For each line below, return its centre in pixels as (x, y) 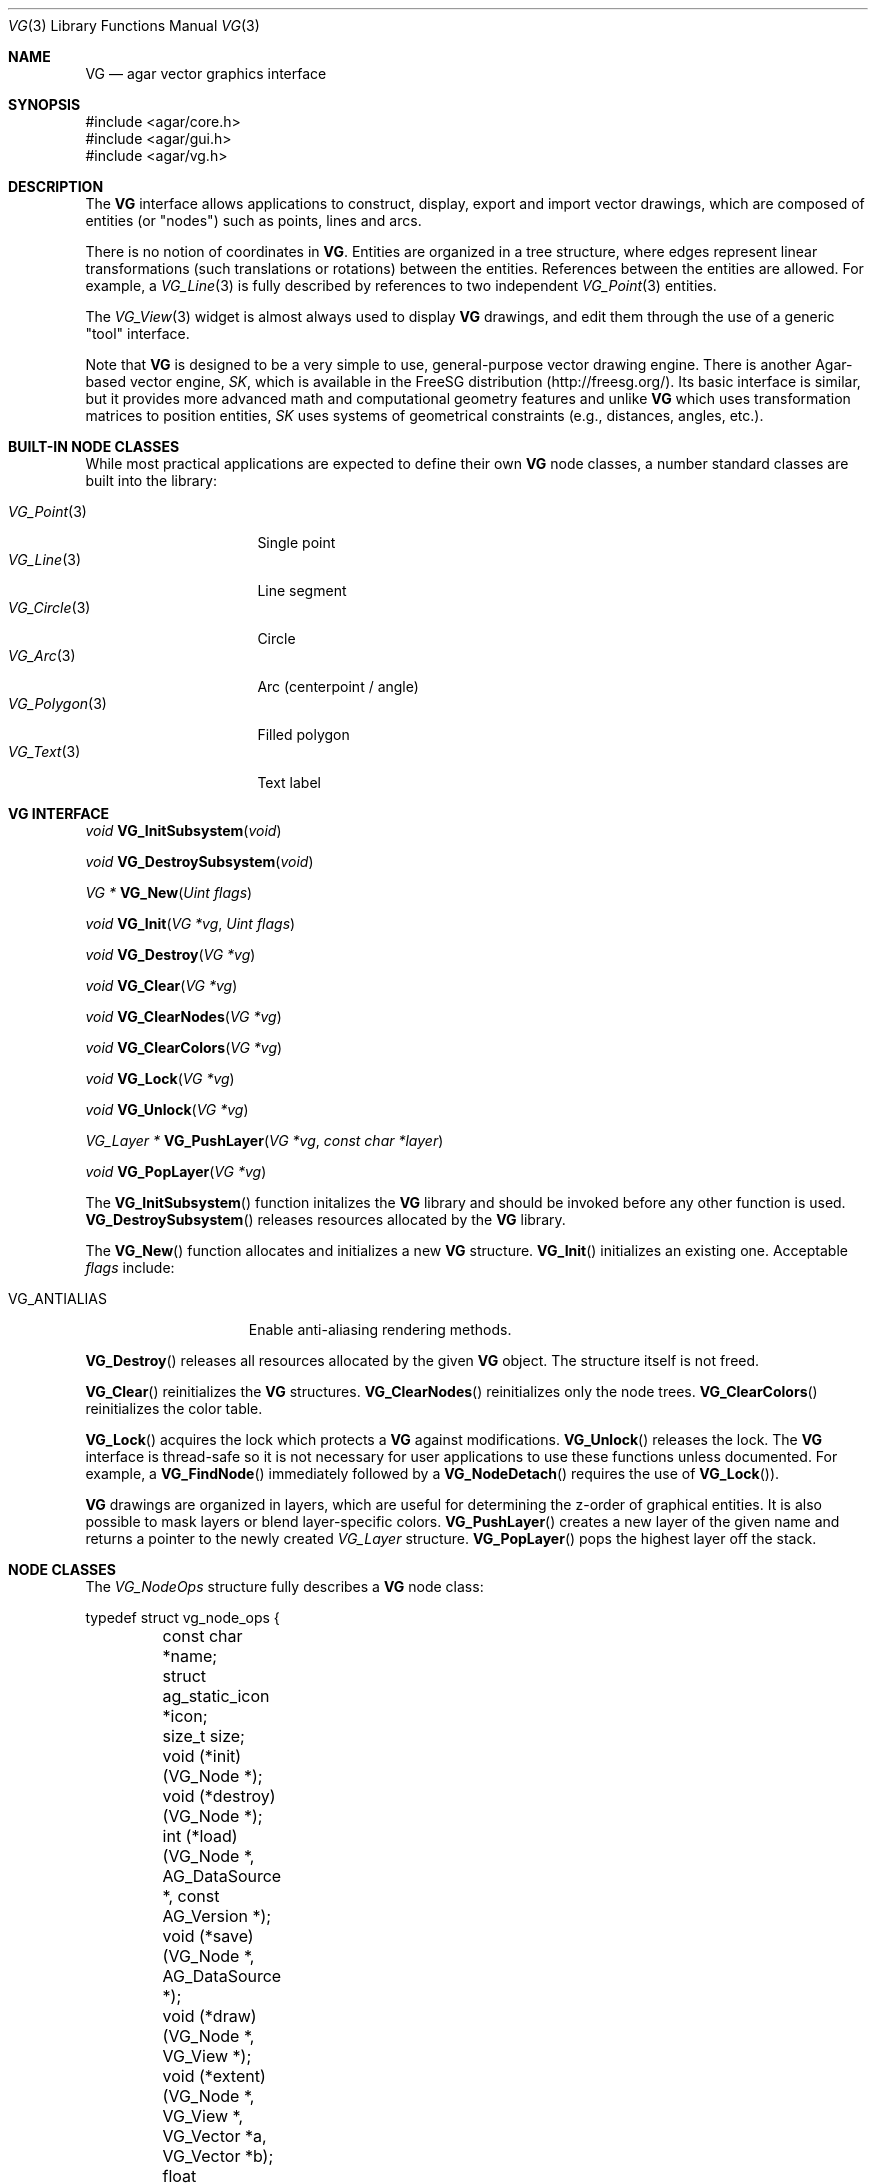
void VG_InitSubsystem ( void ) (183, 830)
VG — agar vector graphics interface (206, 73)
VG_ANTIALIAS (57, 1298)
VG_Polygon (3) (57, 703)
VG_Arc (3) (42, 655)
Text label (289, 782)
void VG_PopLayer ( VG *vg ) (176, 1171)
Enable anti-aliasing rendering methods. (380, 1329)
